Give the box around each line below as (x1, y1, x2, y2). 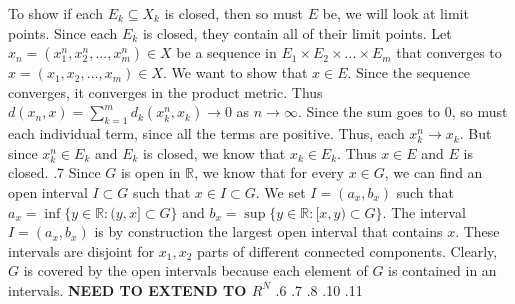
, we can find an (384, 162, 483, 183)
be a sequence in (176, 42, 277, 63)
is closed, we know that (143, 142, 286, 163)
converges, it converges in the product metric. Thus (8, 81, 323, 102)
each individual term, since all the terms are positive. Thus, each (8, 123, 405, 144)
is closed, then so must (164, 3, 303, 23)
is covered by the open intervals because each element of (23, 260, 368, 281)
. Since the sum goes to (297, 101, 441, 122)
